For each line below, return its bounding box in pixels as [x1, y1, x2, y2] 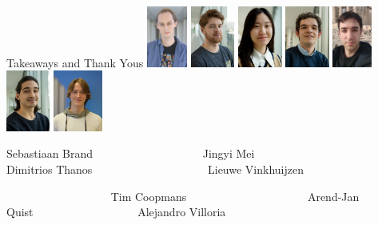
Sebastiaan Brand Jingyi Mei [6, 145, 255, 162]
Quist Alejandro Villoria [6, 203, 226, 220]
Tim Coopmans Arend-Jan [110, 187, 360, 204]
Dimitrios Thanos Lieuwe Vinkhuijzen [6, 160, 304, 177]
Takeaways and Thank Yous [6, 54, 144, 70]
